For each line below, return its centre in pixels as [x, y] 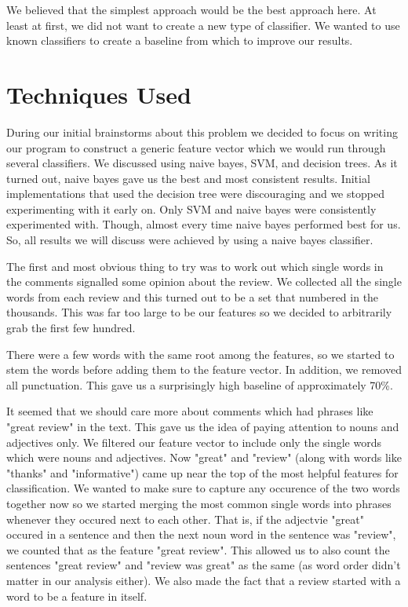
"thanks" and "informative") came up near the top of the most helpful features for [202, 472]
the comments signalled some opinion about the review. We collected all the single [204, 282]
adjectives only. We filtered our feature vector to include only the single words [194, 442]
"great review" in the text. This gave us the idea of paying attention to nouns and [203, 426]
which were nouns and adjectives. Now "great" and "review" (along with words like [204, 457]
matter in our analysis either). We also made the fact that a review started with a [204, 580]
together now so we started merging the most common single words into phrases [199, 503]
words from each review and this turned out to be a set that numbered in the [193, 296]
